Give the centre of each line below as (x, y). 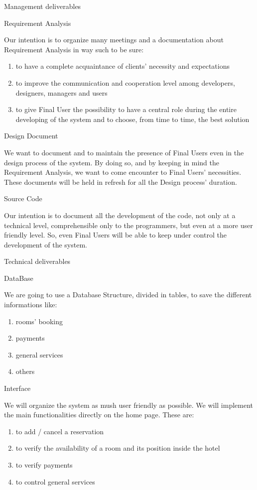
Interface (17, 388)
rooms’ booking (39, 321)
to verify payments (44, 465)
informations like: (31, 305)
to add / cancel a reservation (60, 431)
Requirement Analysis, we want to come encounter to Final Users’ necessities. (123, 172)
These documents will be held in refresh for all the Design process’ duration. (121, 182)
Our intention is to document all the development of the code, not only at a (120, 215)
